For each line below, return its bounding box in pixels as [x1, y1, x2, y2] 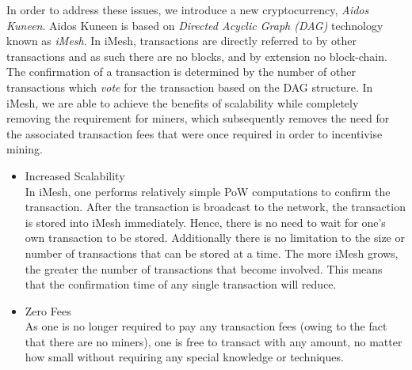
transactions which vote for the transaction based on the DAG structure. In [6, 78, 373, 95]
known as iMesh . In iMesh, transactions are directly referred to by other [6, 32, 357, 49]
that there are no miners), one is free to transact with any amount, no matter [25, 333, 402, 349]
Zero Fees [25, 302, 71, 319]
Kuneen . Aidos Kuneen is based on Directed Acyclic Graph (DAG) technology [6, 17, 383, 33]
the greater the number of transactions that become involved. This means [25, 260, 383, 277]
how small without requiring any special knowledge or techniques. [25, 349, 344, 365]
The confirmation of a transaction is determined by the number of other [6, 63, 356, 80]
